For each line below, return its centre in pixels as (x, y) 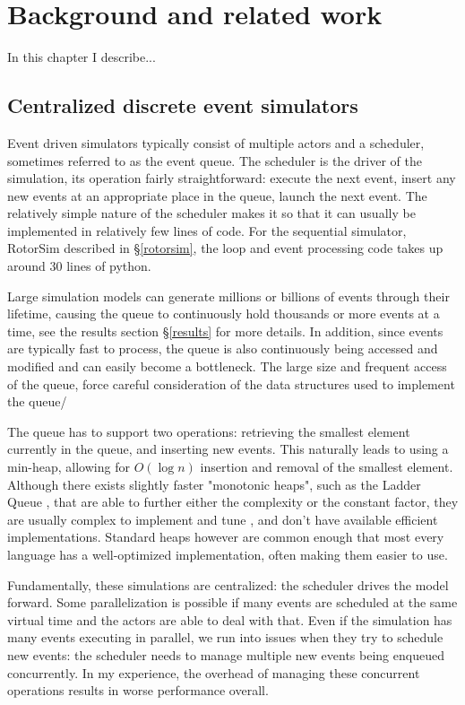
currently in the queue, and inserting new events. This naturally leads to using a (228, 449)
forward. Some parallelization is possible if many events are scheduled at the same (232, 602)
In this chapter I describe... (82, 57)
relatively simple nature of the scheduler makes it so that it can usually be (211, 213)
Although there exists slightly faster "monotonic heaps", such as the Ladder (214, 484)
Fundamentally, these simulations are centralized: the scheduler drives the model (228, 584)
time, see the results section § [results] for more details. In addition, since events (225, 331)
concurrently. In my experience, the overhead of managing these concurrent (214, 672)
